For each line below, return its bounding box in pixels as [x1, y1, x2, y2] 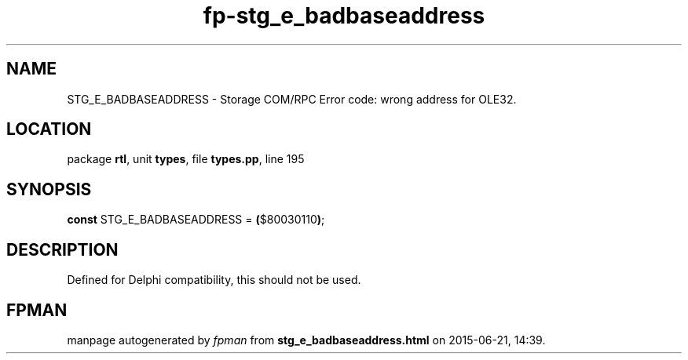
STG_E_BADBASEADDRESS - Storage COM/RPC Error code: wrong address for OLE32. [67, 92, 517, 106]
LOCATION [6, 119, 92, 140]
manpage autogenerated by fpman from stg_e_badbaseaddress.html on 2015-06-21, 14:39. [67, 333, 546, 347]
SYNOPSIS [6, 179, 92, 199]
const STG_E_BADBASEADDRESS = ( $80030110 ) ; [67, 213, 325, 227]
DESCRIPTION [6, 239, 119, 260]
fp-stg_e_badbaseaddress [203, 2, 485, 29]
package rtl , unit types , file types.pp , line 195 [67, 152, 305, 166]
